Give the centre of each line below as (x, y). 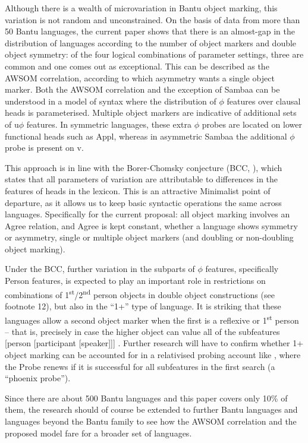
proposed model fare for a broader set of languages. (98, 433)
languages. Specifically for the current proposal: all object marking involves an (147, 214)
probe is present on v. (44, 148)
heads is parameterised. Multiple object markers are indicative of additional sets (151, 113)
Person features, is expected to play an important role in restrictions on (135, 281)
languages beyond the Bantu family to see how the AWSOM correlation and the (151, 421)
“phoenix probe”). (38, 378)
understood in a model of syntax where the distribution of (111, 101)
